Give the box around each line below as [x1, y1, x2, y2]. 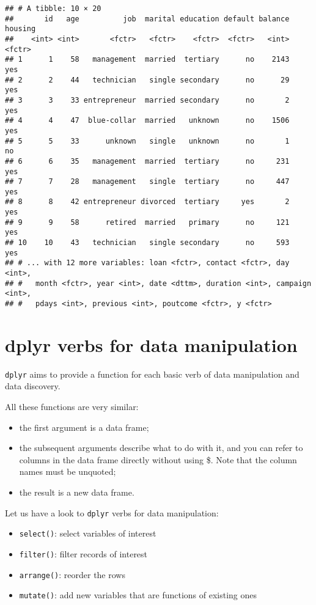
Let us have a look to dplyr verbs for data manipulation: [5, 506, 219, 519]
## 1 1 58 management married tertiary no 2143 [5, 55, 290, 64]
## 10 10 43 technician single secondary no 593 [5, 238, 290, 248]
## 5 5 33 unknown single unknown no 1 [5, 136, 290, 145]
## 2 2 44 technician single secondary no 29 [5, 75, 290, 84]
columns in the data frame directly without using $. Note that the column [19, 453, 297, 466]
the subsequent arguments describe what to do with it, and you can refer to [19, 441, 303, 454]
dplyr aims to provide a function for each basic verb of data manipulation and [5, 367, 299, 380]
